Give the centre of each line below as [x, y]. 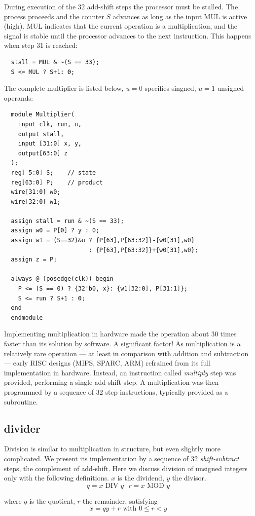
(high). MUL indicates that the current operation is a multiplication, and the [121, 26]
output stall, [41, 134]
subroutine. [21, 401]
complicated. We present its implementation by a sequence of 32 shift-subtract [122, 458]
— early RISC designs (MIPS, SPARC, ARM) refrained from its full [108, 363]
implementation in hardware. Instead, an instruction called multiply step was [120, 372]
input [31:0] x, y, [50, 144]
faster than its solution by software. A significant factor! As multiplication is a [122, 343]
